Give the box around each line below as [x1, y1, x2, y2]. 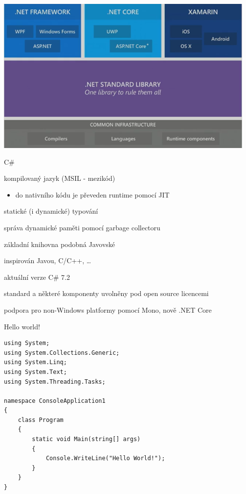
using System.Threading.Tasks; [4, 378, 106, 385]
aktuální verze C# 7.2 [4, 272, 70, 282]
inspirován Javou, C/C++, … [4, 255, 91, 266]
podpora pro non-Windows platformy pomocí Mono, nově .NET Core [4, 304, 212, 315]
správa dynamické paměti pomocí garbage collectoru [4, 222, 160, 232]
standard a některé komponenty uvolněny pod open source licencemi [4, 288, 209, 298]
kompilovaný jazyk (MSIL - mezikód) [4, 173, 115, 183]
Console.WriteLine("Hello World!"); [45, 455, 165, 462]
